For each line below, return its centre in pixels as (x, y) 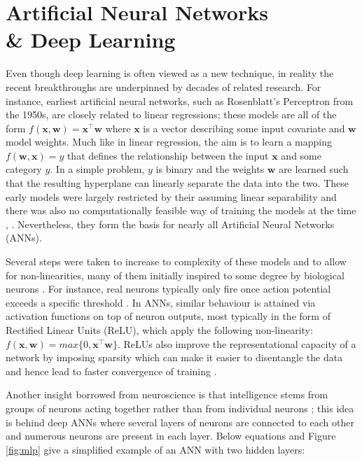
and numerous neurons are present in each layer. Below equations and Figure (171, 436)
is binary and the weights (210, 169)
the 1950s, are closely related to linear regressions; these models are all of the (171, 114)
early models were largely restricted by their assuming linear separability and (171, 196)
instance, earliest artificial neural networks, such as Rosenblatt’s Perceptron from (180, 100)
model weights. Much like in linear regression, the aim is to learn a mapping (169, 142)
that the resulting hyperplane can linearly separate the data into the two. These (177, 183)
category (24, 169)
